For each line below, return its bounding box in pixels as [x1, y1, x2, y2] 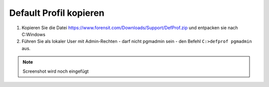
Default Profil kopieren [9, 7, 105, 18]
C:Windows [21, 31, 46, 37]
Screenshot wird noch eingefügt [22, 68, 89, 74]
